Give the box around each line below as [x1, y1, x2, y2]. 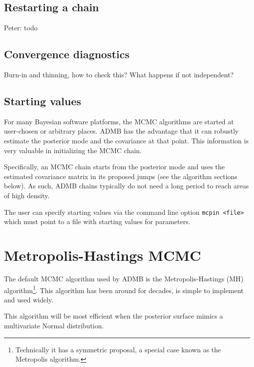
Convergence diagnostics [4, 46, 130, 62]
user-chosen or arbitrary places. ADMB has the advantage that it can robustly [4, 126, 239, 136]
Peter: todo [4, 23, 38, 33]
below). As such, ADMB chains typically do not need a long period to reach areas [4, 181, 249, 191]
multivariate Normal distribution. [4, 320, 104, 330]
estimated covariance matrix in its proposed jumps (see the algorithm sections [4, 171, 237, 181]
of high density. [4, 190, 50, 200]
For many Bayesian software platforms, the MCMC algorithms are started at [4, 116, 234, 126]
